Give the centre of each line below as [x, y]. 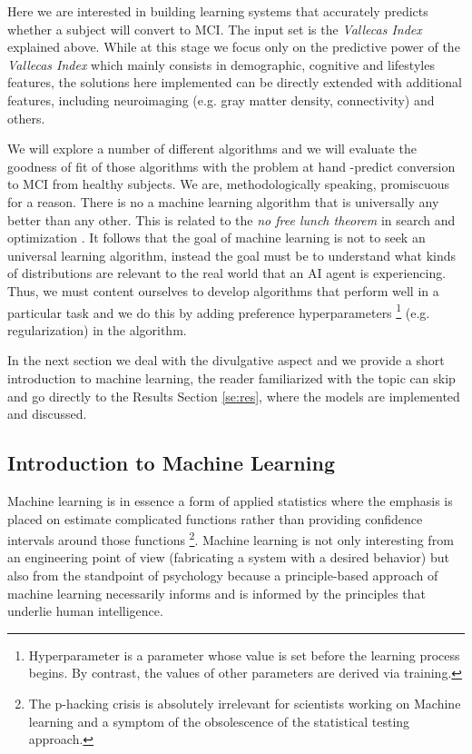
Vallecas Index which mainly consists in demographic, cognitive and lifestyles [221, 64]
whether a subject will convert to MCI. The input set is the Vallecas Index [215, 29]
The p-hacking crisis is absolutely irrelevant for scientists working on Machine [245, 703]
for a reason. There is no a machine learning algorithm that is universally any [223, 201]
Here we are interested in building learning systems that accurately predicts [218, 11]
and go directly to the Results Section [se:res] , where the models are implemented [234, 396]
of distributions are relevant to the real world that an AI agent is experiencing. [227, 273]
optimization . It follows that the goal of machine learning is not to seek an [216, 238]
